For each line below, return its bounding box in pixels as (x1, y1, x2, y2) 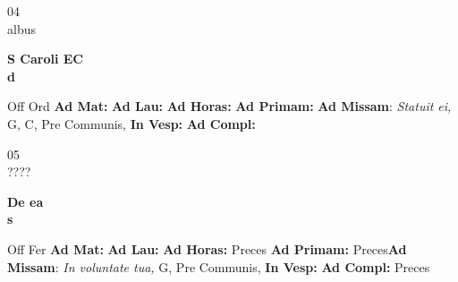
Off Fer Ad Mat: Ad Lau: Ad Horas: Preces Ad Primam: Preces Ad (7, 239, 407, 258)
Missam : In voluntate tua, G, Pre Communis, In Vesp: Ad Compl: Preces (7, 257, 430, 276)
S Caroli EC (7, 49, 83, 68)
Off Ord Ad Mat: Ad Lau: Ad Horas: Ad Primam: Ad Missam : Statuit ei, (7, 97, 452, 115)
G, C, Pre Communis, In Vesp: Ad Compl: (7, 114, 256, 132)
